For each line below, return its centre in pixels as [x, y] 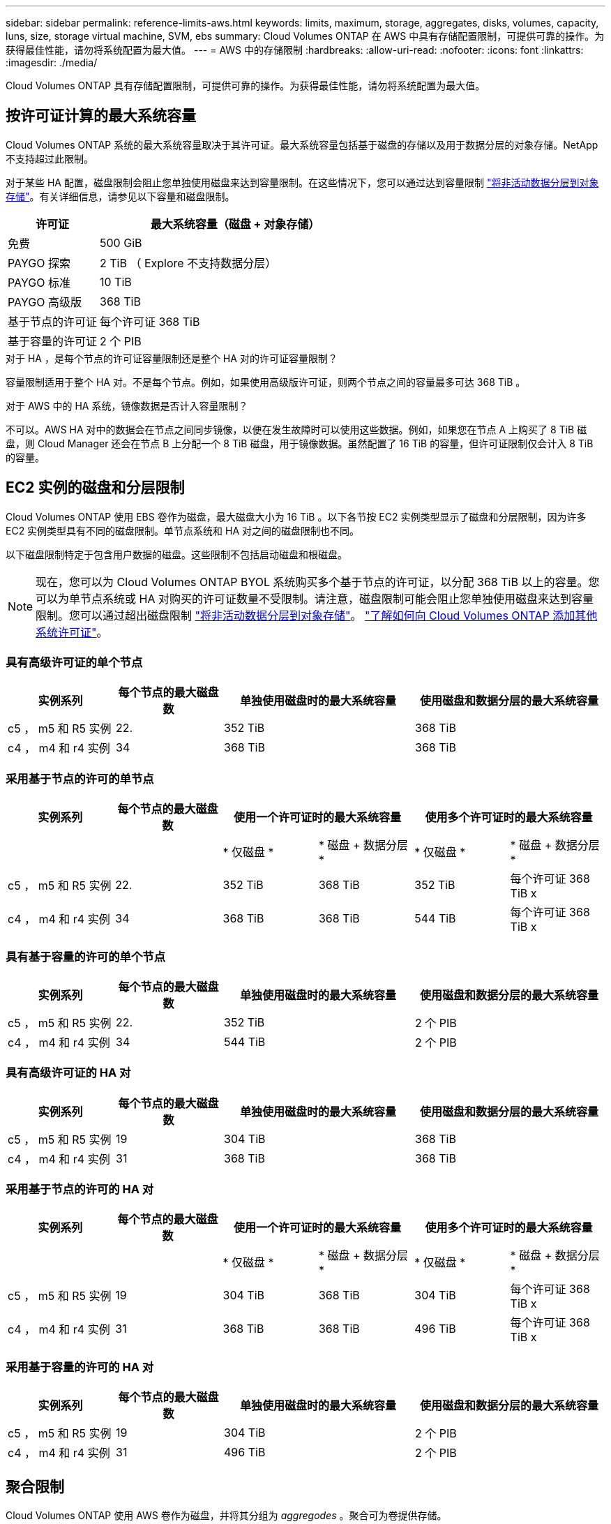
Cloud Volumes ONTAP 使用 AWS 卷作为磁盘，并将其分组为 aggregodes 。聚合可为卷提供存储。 [226, 1516]
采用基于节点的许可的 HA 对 [80, 1189]
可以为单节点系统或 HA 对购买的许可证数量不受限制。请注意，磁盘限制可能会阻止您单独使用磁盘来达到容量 [315, 598]
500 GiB [121, 242]
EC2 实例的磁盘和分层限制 [95, 488]
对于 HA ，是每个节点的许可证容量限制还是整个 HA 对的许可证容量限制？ [172, 358]
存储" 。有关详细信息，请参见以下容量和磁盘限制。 [120, 196]
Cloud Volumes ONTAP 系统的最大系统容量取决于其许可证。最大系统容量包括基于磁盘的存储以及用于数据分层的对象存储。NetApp [302, 144]
